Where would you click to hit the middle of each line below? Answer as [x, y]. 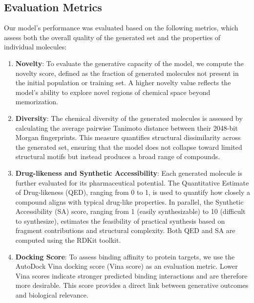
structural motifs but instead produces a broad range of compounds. [118, 156]
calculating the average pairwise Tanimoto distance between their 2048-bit [127, 128]
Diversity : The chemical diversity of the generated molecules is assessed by [129, 118]
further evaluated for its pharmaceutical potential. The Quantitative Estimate [132, 182]
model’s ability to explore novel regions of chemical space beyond [113, 92]
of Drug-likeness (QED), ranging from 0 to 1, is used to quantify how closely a [133, 192]
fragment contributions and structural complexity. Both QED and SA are [125, 230]
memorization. [37, 102]
